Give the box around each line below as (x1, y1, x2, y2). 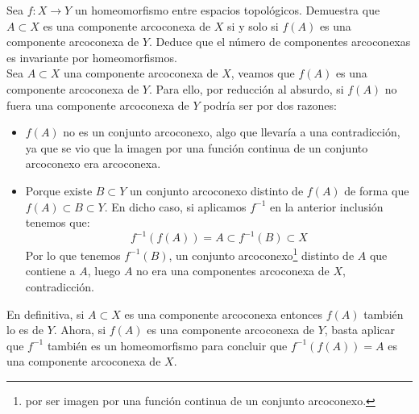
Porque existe (25, 182, 93, 199)
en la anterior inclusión (270, 198, 384, 215)
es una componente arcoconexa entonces (124, 305, 322, 322)
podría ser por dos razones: (203, 96, 337, 113)
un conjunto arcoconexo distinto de (129, 182, 304, 199)
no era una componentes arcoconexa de (136, 262, 330, 279)
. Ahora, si (53, 321, 106, 338)
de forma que (344, 182, 409, 199)
